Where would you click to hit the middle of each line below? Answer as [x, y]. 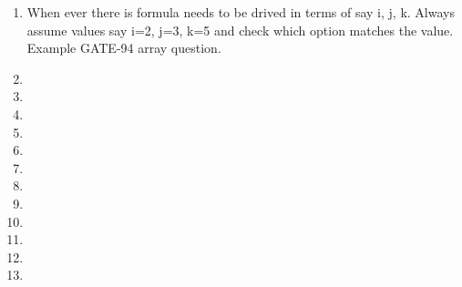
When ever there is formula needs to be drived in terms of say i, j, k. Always [241, 12]
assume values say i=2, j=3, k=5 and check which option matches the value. [240, 30]
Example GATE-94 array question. [124, 48]
